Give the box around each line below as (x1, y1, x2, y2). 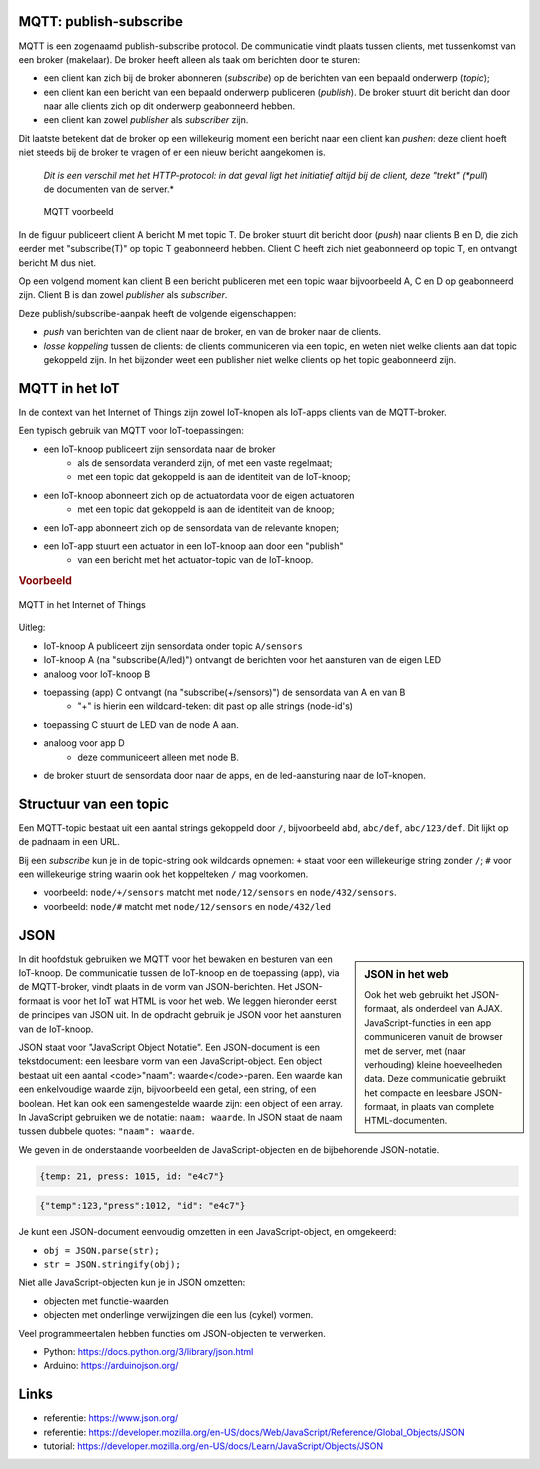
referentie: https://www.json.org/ (43, 1412, 179, 1424)
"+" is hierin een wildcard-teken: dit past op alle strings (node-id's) (77, 700, 354, 712)
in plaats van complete (401, 1101, 495, 1113)
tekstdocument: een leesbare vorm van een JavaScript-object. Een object (18, 1055, 323, 1067)
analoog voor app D (43, 737, 125, 749)
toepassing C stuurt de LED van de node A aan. (43, 718, 239, 730)
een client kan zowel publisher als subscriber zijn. (43, 114, 249, 126)
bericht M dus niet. (18, 256, 97, 269)
